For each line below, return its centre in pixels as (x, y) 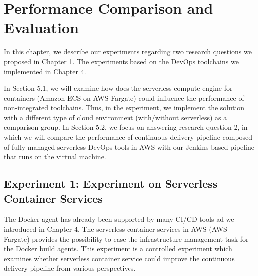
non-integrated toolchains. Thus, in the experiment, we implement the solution (124, 108)
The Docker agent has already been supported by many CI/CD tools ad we (119, 219)
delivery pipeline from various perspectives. (70, 268)
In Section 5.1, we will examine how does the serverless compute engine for (118, 88)
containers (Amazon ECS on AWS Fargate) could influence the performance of (124, 98)
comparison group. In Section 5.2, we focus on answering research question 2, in (126, 127)
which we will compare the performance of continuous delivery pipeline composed (128, 137)
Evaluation (41, 28)
